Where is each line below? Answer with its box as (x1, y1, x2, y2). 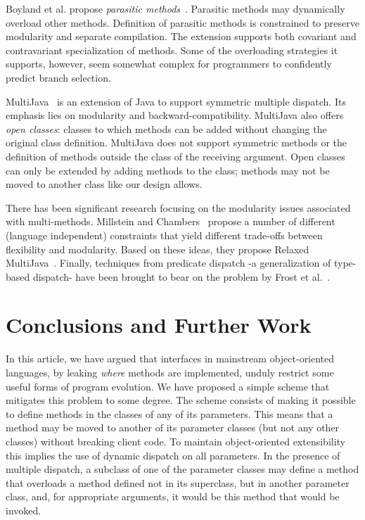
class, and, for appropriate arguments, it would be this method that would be (6, 489, 340, 504)
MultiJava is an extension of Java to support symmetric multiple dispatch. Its (6, 94, 346, 108)
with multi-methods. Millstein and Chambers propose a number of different (6, 214, 335, 229)
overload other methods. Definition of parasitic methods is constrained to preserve (6, 15, 359, 30)
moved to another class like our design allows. (6, 177, 203, 191)
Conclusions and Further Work (6, 310, 312, 339)
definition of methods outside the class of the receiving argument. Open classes (6, 148, 345, 163)
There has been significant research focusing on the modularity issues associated (6, 200, 351, 215)
